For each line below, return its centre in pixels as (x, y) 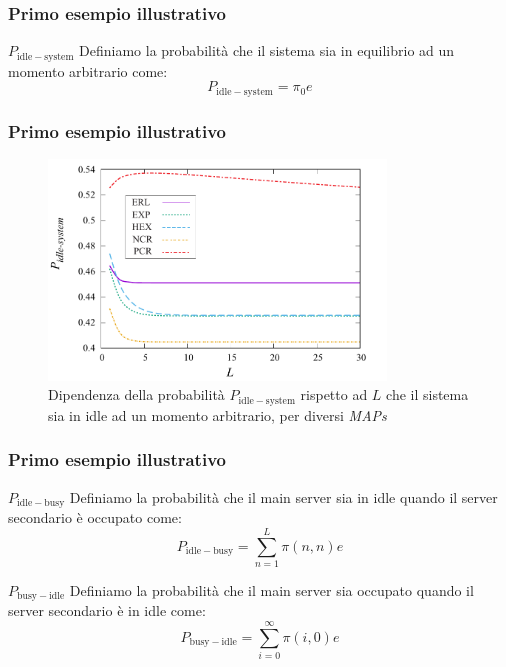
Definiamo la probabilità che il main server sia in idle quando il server (283, 496)
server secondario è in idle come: (107, 610)
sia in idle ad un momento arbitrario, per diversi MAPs (217, 414)
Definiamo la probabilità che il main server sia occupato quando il (271, 589)
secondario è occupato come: (95, 517)
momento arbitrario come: (88, 70)
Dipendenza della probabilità (136, 394)
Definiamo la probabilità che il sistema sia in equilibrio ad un (267, 50)
